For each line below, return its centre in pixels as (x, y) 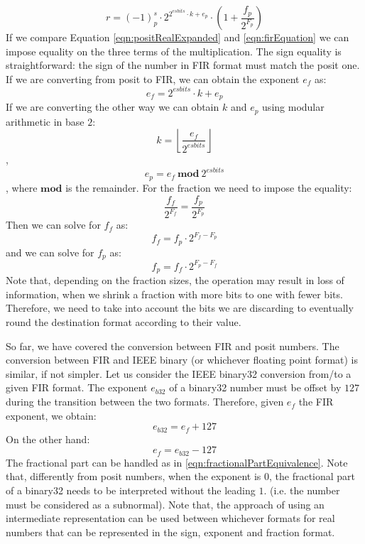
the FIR (316, 402)
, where (22, 187)
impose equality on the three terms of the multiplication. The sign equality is (174, 51)
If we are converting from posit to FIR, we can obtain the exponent (153, 78)
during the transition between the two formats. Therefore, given (145, 402)
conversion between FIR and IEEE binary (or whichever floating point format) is (182, 360)
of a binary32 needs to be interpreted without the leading (131, 490)
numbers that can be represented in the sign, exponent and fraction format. (170, 532)
